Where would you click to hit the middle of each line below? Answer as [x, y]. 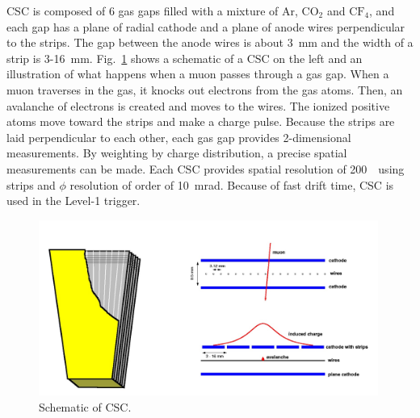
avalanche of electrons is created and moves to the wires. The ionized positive [198, 105]
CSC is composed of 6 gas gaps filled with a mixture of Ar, [152, 10]
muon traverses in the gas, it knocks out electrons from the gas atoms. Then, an [205, 89]
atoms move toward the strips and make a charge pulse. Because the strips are [201, 121]
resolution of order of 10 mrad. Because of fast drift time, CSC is [232, 184]
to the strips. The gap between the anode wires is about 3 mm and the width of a [210, 42]
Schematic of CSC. [85, 406]
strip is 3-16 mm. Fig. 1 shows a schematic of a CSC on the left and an [185, 58]
